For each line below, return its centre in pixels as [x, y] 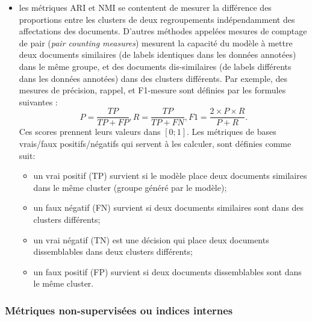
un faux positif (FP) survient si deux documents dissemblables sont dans [167, 271]
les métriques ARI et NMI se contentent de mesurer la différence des [145, 7]
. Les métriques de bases [232, 132]
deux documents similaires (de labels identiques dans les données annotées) [158, 55]
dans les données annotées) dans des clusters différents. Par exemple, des [153, 78]
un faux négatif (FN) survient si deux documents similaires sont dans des [169, 207]
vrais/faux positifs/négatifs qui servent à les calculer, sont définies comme [155, 143]
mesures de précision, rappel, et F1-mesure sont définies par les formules [152, 90]
